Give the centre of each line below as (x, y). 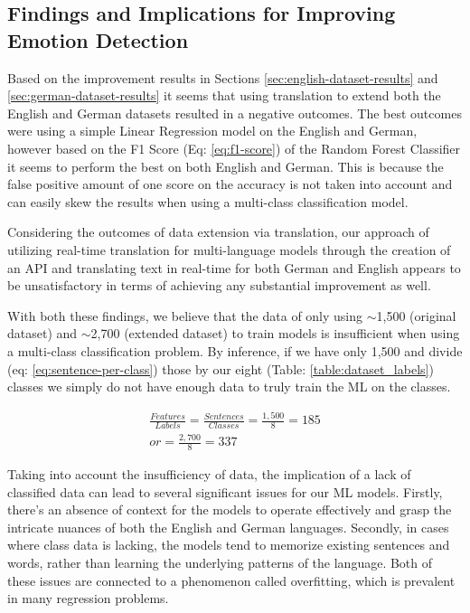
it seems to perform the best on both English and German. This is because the (226, 166)
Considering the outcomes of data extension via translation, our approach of (218, 232)
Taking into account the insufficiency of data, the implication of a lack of (209, 474)
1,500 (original (416, 315)
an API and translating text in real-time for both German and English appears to (234, 267)
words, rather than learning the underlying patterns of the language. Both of (220, 562)
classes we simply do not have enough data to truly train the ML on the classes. (229, 387)
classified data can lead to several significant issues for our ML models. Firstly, (225, 491)
